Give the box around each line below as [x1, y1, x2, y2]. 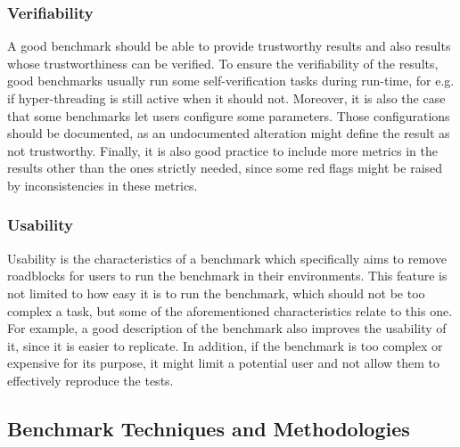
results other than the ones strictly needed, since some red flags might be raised [7, 158, 443, 177]
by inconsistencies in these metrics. [7, 175, 198, 194]
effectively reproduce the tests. [7, 370, 174, 389]
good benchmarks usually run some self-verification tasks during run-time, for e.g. [7, 71, 455, 90]
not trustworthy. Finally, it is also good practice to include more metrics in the [7, 141, 438, 159]
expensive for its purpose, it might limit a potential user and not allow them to [7, 354, 439, 372]
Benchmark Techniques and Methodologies [7, 414, 410, 442]
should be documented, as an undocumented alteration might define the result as [7, 124, 450, 142]
